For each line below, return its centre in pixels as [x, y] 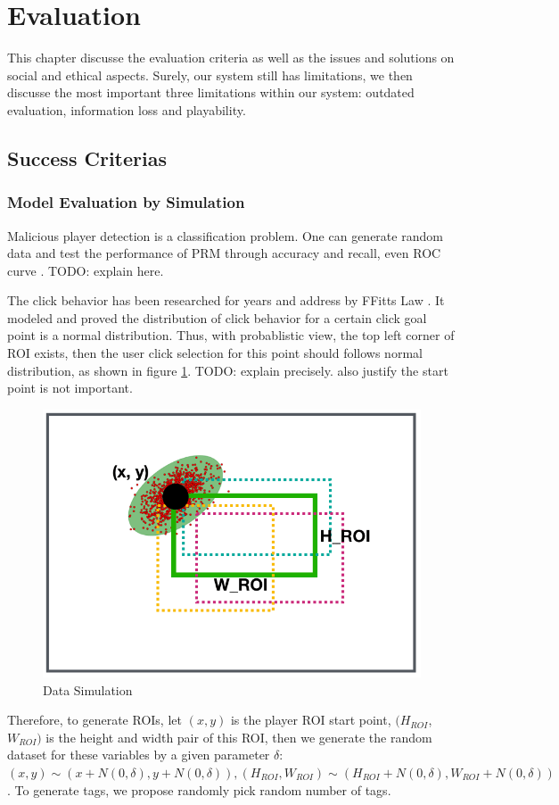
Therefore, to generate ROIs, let [95, 720]
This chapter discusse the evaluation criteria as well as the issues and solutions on [231, 58]
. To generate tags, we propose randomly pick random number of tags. [199, 789]
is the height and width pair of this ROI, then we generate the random [239, 737]
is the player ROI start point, [311, 720]
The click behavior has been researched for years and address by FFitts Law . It [226, 300]
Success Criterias [87, 158]
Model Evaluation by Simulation [126, 202]
